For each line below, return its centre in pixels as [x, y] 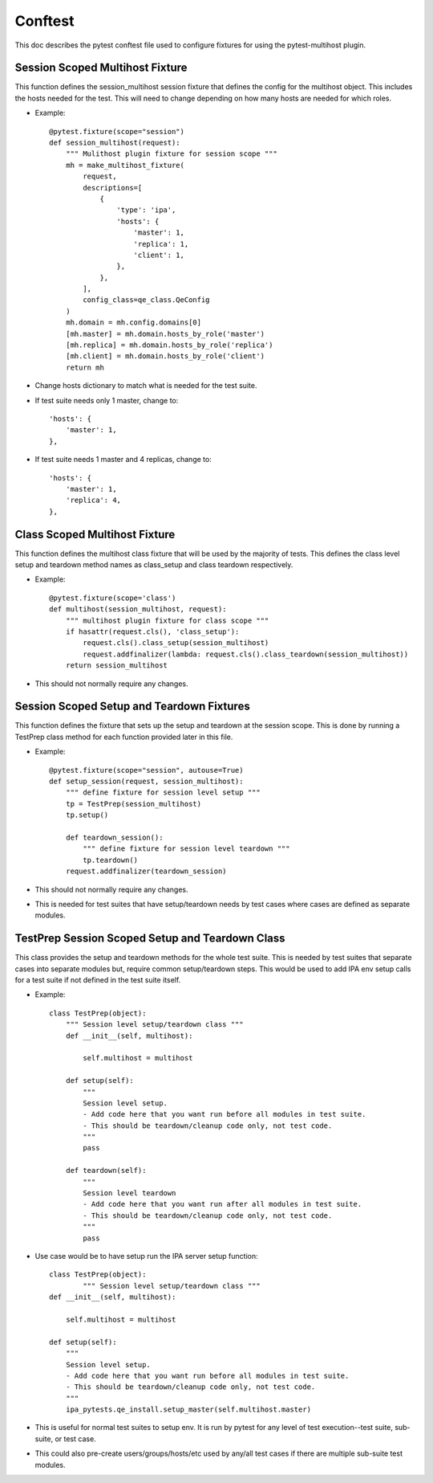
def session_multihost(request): [115, 143]
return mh [85, 367]
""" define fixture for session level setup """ [163, 793]
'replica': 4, [93, 500]
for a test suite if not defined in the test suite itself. [98, 980]
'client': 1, [159, 255]
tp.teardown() [111, 860]
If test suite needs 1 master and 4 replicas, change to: [123, 460]
